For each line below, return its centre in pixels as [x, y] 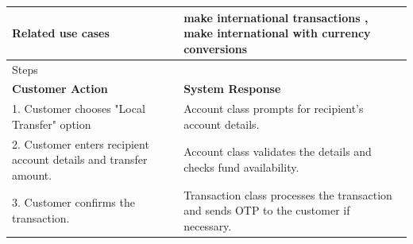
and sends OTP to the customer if [267, 210]
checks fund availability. [241, 167]
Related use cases [61, 33]
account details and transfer [80, 159]
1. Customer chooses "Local [79, 108]
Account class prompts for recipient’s [274, 108]
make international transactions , [276, 17]
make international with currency [277, 33]
